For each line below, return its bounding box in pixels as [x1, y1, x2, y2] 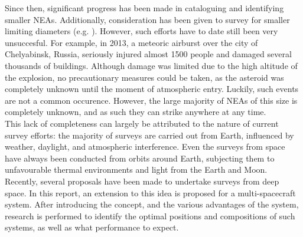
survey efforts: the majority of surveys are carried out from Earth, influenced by [5, 129, 294, 141]
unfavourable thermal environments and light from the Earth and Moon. [5, 163, 268, 176]
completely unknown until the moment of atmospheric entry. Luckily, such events [5, 83, 299, 95]
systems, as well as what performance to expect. [5, 221, 179, 233]
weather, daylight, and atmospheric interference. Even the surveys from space [5, 140, 285, 153]
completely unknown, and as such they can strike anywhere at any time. [5, 106, 266, 118]
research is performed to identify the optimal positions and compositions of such [5, 209, 295, 222]
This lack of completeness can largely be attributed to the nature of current [5, 117, 279, 129]
